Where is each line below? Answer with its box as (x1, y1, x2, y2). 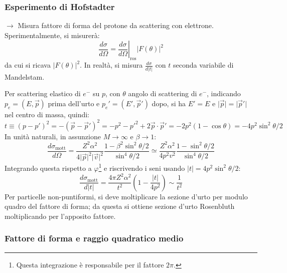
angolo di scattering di (128, 88, 197, 99)
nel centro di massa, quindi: (5, 109, 89, 119)
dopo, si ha (152, 98, 186, 108)
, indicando (207, 88, 241, 99)
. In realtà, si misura (80, 60, 143, 70)
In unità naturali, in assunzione (5, 131, 101, 141)
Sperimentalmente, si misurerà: (5, 30, 100, 40)
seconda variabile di (173, 60, 234, 70)
